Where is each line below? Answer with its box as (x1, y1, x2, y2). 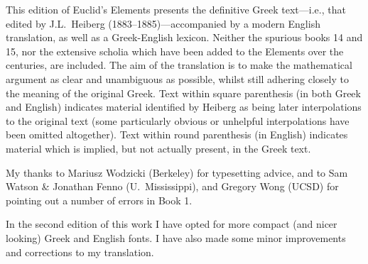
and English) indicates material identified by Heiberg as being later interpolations (6, 99, 362, 114)
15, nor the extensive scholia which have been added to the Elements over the (6, 43, 344, 58)
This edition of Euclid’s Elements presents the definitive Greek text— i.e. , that (6, 2, 346, 16)
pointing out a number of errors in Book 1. (6, 192, 193, 207)
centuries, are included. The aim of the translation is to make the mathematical (6, 57, 352, 72)
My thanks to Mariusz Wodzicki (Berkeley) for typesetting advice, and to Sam (6, 165, 348, 180)
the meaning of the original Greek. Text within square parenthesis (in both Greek (6, 85, 361, 100)
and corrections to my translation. (6, 244, 154, 259)
